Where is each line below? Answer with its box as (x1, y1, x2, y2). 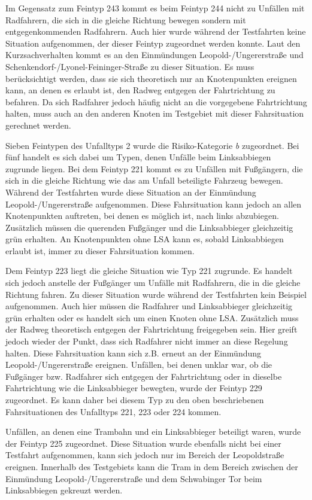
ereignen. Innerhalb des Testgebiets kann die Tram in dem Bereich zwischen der (5, 460, 298, 472)
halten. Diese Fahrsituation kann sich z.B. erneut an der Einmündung (5, 346, 262, 359)
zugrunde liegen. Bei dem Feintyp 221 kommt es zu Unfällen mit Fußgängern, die (5, 162, 303, 175)
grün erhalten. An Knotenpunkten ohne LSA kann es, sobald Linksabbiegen (5, 233, 284, 245)
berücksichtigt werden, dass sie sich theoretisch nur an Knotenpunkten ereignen (5, 72, 297, 84)
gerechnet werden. (5, 118, 71, 131)
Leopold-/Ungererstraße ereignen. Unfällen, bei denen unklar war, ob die (5, 358, 272, 371)
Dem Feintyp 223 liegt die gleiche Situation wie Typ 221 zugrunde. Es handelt (5, 264, 293, 277)
